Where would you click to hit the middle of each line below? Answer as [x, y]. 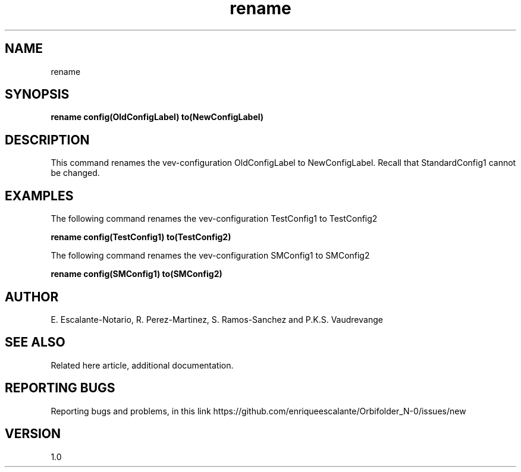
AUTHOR [32, 297]
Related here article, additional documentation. [142, 365]
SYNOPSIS [37, 95]
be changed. [75, 173]
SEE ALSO [35, 342]
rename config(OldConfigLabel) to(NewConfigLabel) [157, 117]
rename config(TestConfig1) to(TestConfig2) [141, 237]
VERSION [33, 434]
